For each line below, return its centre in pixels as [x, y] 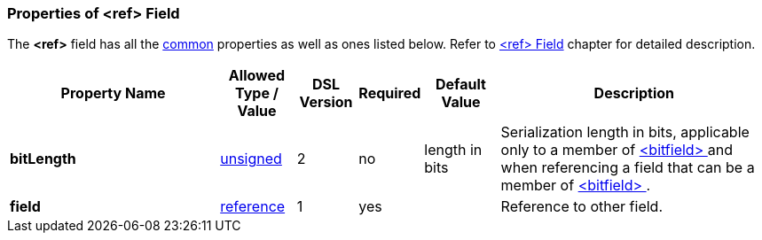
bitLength [43, 159]
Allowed [257, 76]
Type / [256, 93]
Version [326, 102]
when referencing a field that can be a [628, 168]
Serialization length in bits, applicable [625, 132]
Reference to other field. [581, 207]
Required [390, 93]
